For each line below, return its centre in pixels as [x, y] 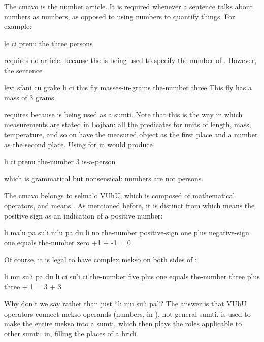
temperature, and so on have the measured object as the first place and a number [131, 134]
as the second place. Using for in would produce [78, 144]
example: [18, 26]
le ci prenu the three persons [48, 43]
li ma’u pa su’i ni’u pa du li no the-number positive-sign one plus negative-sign [127, 232]
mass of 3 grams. [30, 97]
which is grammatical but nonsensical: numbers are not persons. [104, 178]
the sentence [23, 70]
